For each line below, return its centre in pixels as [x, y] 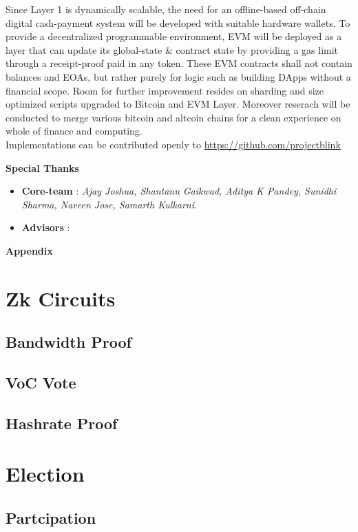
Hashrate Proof [62, 423]
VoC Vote [41, 383]
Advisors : [46, 227]
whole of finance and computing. [74, 131]
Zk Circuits [61, 298]
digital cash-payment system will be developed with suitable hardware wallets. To [178, 22]
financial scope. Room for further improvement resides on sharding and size [165, 90]
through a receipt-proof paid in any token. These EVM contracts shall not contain [179, 63]
